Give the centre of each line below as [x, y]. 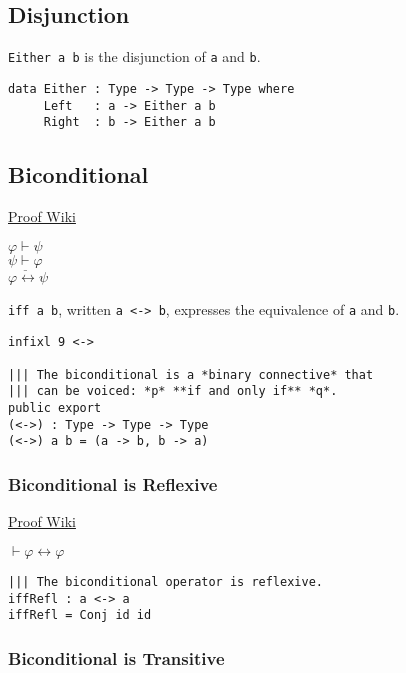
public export [55, 408]
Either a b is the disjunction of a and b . [134, 56]
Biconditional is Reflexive [113, 484]
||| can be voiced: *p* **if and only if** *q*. [173, 391]
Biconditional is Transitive [116, 657]
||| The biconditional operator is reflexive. [165, 581]
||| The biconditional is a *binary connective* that [191, 374]
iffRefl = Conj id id [80, 615]
